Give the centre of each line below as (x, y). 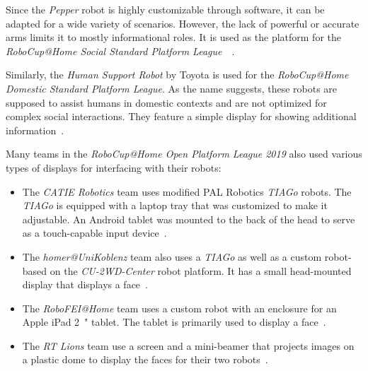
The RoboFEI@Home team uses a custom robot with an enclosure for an (179, 308)
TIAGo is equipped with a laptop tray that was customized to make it (175, 205)
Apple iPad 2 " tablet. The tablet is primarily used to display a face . (174, 322)
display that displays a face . (85, 284)
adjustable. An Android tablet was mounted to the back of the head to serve (189, 219)
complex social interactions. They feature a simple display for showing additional (181, 116)
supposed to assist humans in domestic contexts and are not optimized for (166, 102)
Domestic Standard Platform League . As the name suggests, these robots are (172, 88)
